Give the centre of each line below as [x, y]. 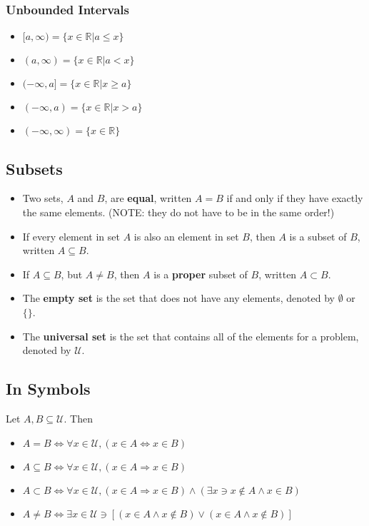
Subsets [34, 168]
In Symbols [48, 389]
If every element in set [71, 236]
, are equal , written [148, 198]
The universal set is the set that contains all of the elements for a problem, [191, 336]
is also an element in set [186, 236]
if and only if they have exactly [295, 198]
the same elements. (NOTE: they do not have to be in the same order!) [178, 212]
